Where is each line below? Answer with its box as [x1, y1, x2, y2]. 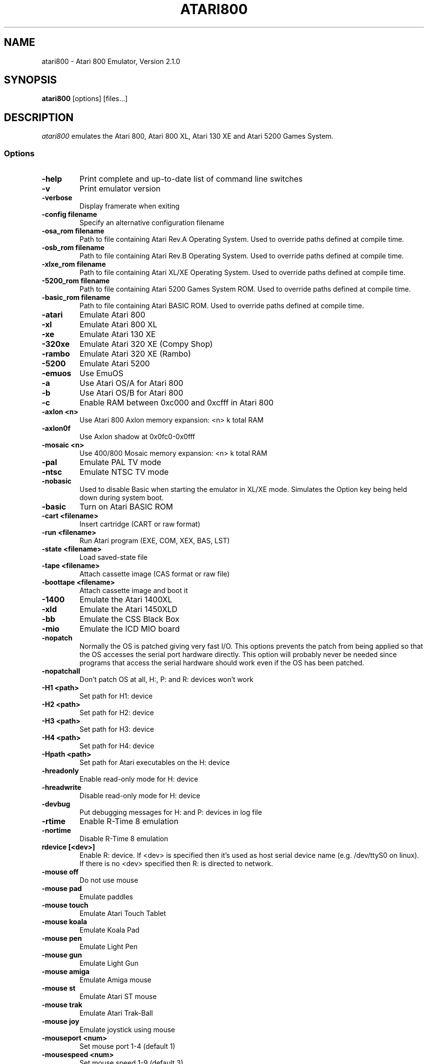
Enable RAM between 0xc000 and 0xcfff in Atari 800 [79, 398, 274, 408]
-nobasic [42, 477, 72, 486]
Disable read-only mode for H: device [79, 791, 200, 800]
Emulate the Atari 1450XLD [79, 604, 178, 615]
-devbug [42, 800, 70, 809]
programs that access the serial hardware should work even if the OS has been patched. [79, 659, 364, 667]
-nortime [42, 826, 71, 835]
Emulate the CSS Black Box [79, 614, 180, 624]
